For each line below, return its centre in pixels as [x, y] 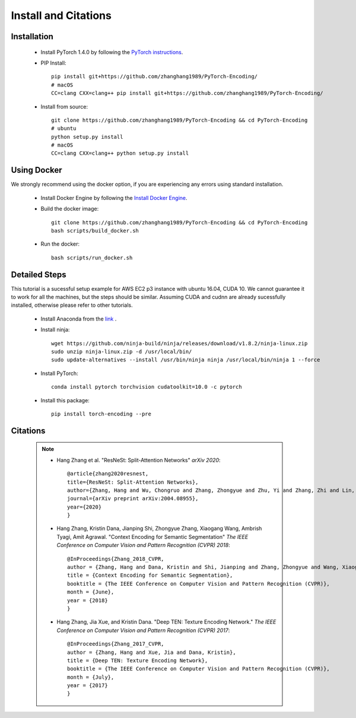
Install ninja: [55, 330]
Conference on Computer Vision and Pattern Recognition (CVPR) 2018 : [144, 545]
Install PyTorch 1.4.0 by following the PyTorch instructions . [112, 52]
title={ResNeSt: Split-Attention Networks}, [133, 482]
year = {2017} [88, 686]
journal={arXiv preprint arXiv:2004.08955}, [133, 499]
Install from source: [64, 106]
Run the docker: [60, 244]
